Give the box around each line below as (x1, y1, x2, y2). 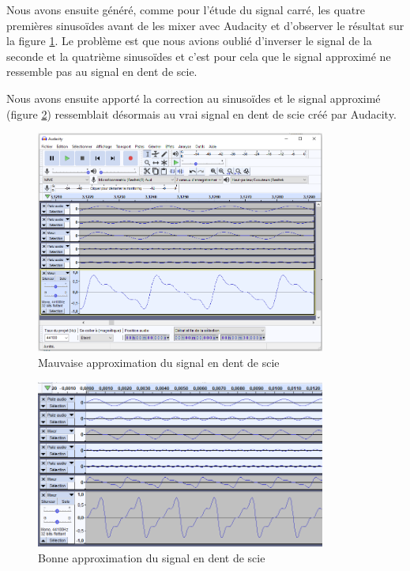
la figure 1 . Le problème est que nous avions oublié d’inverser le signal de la (6, 32, 372, 49)
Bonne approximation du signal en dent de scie (38, 549, 265, 565)
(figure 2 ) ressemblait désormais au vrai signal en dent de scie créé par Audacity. (6, 105, 397, 122)
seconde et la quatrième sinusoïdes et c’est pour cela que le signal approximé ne (6, 47, 391, 64)
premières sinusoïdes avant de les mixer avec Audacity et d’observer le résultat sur (6, 17, 404, 33)
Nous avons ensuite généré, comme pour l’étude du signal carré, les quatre (6, 2, 365, 17)
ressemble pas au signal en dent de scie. (6, 63, 197, 80)
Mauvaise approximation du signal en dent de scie (38, 354, 280, 370)
